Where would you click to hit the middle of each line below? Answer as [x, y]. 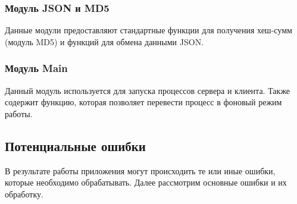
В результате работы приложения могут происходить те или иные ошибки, [140, 170]
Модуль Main [36, 68]
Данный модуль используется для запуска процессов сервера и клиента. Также [148, 90]
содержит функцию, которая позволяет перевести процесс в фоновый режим [143, 102]
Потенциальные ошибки [75, 145]
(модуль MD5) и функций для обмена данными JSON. [104, 41]
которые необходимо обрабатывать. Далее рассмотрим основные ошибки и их [146, 182]
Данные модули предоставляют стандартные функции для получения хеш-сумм [148, 30]
